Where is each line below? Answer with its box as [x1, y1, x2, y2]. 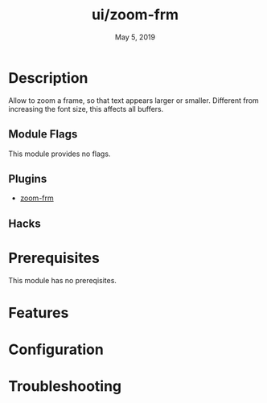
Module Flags [8, 127, 78, 142]
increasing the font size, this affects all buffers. [8, 104, 164, 113]
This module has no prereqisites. [8, 275, 117, 285]
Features [8, 303, 69, 322]
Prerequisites [8, 249, 101, 267]
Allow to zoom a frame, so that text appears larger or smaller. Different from [8, 95, 259, 105]
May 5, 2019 [115, 32, 155, 42]
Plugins [8, 171, 47, 186]
